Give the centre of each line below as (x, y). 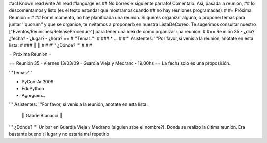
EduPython (33, 89)
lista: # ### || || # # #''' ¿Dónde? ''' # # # (51, 45)
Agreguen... (33, 95)
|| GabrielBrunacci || (42, 116)
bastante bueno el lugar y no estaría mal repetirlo (59, 134)
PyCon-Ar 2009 (38, 81)
